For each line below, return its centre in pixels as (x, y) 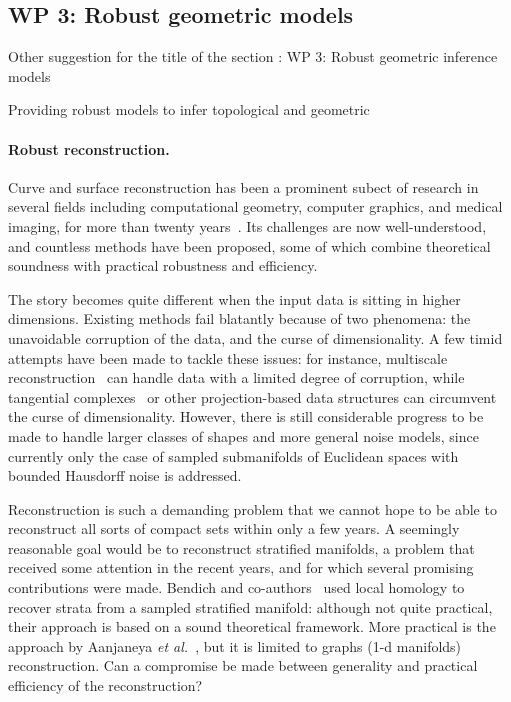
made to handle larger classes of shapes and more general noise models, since (243, 435)
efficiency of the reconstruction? (105, 685)
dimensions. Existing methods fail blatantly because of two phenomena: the (239, 318)
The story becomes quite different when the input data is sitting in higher (234, 298)
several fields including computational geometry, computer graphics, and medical (255, 206)
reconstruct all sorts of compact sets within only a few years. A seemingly (234, 528)
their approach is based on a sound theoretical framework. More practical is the (252, 626)
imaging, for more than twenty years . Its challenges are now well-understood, (247, 225)
